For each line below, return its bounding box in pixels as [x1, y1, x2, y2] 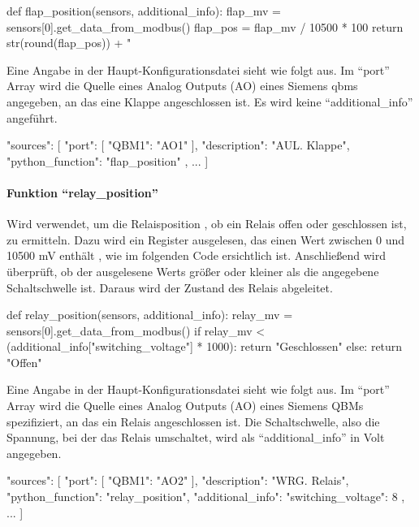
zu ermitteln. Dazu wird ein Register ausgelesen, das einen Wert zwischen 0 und [6, 231, 405, 248]
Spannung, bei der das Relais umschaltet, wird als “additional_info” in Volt [6, 429, 385, 446]
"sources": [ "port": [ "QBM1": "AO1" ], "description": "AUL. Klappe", [6, 136, 350, 153]
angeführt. [6, 109, 58, 126]
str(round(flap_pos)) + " [6, 34, 132, 51]
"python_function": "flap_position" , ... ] [6, 152, 209, 169]
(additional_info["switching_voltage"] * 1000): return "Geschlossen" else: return [6, 338, 403, 355]
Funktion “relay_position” [6, 184, 158, 201]
